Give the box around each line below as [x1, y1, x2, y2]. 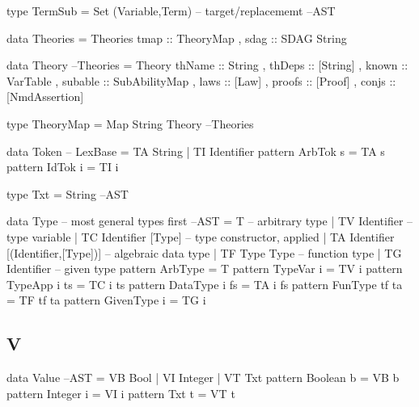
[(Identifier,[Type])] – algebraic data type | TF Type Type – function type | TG [6, 244, 402, 261]
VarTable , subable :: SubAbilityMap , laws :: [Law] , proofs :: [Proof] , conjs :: [6, 72, 396, 89]
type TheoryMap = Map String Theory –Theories [6, 115, 254, 132]
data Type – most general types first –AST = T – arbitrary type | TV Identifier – [6, 212, 413, 229]
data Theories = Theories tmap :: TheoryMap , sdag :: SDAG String [6, 29, 347, 46]
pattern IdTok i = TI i [6, 158, 119, 175]
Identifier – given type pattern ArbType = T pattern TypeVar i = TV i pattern [6, 260, 403, 277]
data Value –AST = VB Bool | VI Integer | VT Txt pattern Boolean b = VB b [6, 369, 400, 386]
